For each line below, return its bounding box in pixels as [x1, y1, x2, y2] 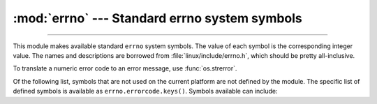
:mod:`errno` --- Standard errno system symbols [13, 10, 303, 26]
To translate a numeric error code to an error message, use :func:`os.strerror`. [13, 64, 237, 73]
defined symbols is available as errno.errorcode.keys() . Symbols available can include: [13, 87, 278, 96]
